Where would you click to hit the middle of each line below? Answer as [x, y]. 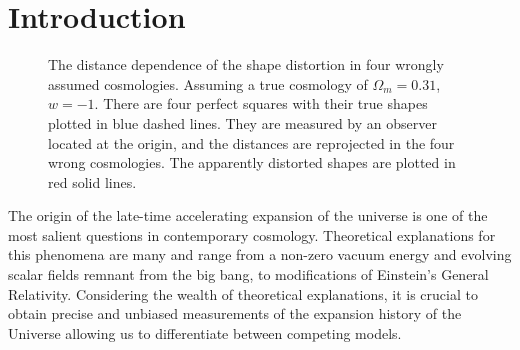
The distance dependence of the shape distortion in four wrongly [246, 64]
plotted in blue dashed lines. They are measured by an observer [242, 122]
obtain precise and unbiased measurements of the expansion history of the [235, 313]
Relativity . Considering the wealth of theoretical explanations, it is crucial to [243, 293]
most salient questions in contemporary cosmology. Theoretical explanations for [252, 234]
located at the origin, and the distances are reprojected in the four [251, 142]
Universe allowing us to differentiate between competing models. [205, 332]
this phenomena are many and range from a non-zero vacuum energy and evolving [260, 254]
